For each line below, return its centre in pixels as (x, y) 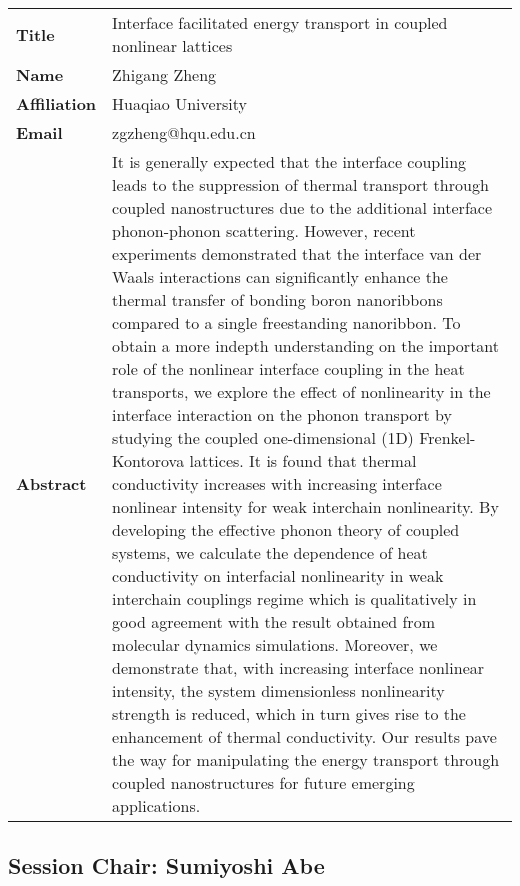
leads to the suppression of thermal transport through (300, 184)
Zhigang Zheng (164, 74)
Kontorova (148, 460)
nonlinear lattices (172, 45)
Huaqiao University (179, 103)
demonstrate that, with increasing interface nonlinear (298, 667)
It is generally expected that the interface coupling (289, 161)
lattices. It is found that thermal (303, 460)
